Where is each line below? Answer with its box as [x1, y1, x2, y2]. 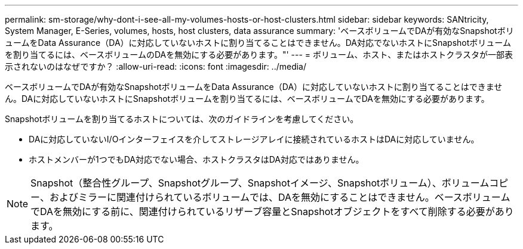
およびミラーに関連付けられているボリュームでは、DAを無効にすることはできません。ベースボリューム [49, 191, 510, 203]
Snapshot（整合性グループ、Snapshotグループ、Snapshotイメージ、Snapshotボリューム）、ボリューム [30, 177, 490, 189]
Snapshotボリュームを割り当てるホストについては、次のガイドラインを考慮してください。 [5, 114, 359, 124]
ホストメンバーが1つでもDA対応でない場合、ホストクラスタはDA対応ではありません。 [29, 154, 364, 164]
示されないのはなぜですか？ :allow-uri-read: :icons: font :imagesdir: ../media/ [5, 61, 307, 71]
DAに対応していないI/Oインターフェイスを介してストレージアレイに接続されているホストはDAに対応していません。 [29, 134, 479, 144]
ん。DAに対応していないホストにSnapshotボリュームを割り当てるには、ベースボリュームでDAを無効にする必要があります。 [5, 94, 490, 104]
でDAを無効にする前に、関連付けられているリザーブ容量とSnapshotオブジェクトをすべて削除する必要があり [30, 206, 514, 217]
